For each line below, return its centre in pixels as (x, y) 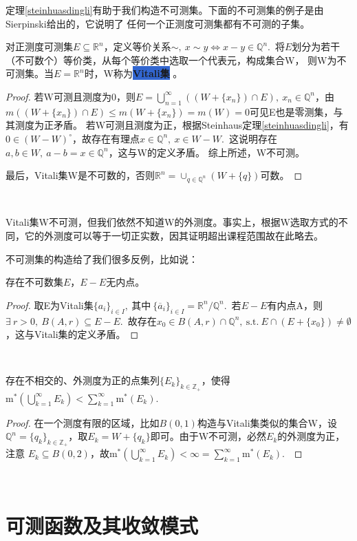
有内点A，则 (295, 305)
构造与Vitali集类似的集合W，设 (267, 422)
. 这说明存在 (249, 138)
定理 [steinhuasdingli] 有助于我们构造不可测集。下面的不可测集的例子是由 (165, 10)
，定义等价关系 (137, 46)
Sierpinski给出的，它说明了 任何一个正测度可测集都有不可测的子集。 (158, 23)
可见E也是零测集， (291, 111)
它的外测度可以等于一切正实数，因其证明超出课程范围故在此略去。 (174, 236)
